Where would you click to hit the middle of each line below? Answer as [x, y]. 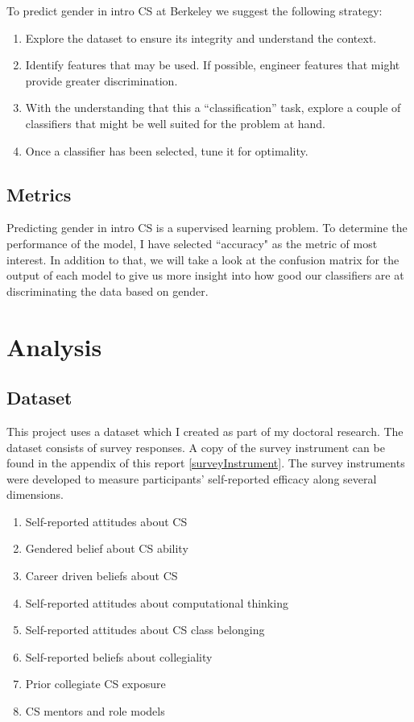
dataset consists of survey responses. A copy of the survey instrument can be [196, 447]
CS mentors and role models [95, 711]
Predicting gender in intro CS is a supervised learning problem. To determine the [207, 228]
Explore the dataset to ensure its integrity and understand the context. [201, 37]
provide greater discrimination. [101, 80]
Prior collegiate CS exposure [95, 684]
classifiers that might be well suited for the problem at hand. [175, 123]
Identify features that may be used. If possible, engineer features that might [213, 65]
